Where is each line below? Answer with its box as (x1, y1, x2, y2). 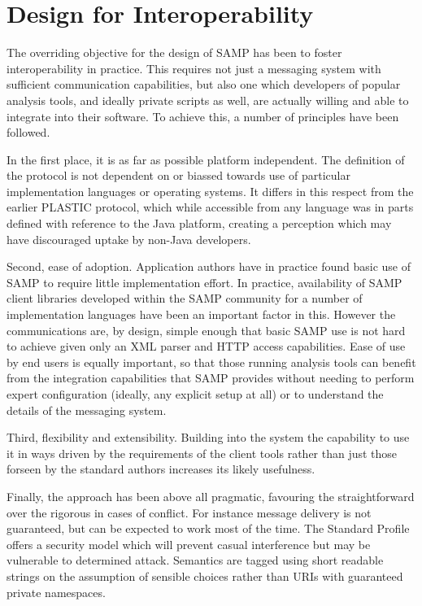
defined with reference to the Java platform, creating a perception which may (7, 215, 392, 232)
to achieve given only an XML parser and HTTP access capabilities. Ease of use (7, 338, 406, 355)
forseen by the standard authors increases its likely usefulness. (7, 460, 315, 477)
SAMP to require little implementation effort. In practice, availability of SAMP (7, 273, 402, 290)
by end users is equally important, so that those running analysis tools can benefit (7, 353, 416, 370)
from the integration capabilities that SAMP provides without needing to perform (7, 369, 415, 386)
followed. (7, 124, 50, 141)
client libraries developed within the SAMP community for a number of (7, 290, 363, 307)
